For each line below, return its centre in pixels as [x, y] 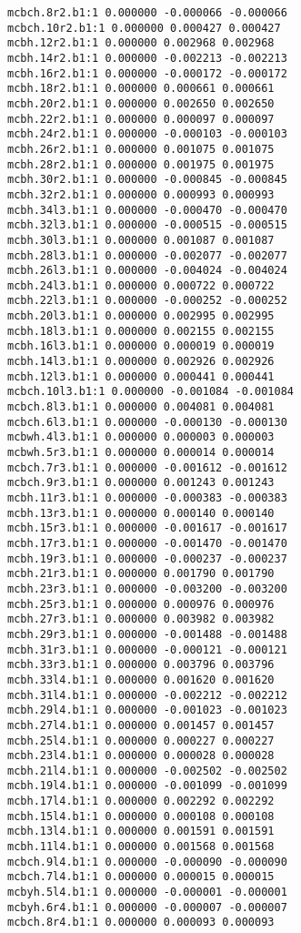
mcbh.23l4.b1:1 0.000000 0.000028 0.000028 [141, 756]
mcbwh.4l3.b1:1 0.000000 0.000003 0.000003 [141, 437]
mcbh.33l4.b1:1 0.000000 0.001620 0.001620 [141, 679]
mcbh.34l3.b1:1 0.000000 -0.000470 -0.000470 [147, 210]
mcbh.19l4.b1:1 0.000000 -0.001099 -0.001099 [147, 786]
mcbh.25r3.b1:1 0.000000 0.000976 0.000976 [141, 604]
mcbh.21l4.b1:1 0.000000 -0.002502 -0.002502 [147, 771]
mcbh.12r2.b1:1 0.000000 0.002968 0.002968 [141, 43]
